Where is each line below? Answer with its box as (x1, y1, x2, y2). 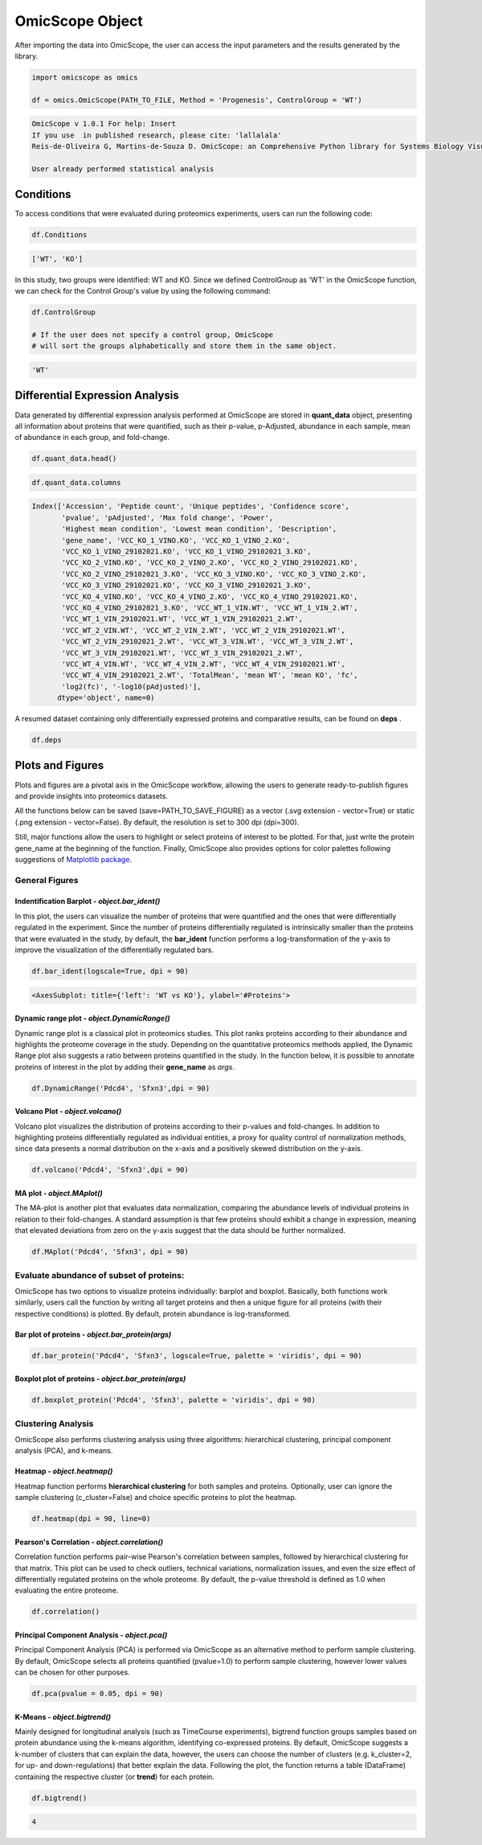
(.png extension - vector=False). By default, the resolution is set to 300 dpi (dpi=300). (14, 817, 300, 827)
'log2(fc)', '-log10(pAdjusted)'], (61, 682, 202, 691)
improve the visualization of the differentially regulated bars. (14, 945, 214, 955)
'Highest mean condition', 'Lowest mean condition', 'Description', (61, 524, 337, 534)
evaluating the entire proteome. (14, 1585, 119, 1596)
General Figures (14, 874, 79, 886)
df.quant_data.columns (31, 478, 121, 487)
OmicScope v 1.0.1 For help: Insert (31, 119, 177, 129)
